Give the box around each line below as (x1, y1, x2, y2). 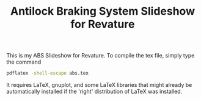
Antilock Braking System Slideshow (10, 4, 196, 18)
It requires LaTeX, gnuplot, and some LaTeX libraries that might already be (6, 81, 192, 89)
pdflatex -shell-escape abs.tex (6, 70, 89, 77)
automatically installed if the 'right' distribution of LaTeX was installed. (6, 88, 183, 95)
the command (6, 58, 42, 65)
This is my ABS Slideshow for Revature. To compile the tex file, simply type (6, 52, 195, 59)
